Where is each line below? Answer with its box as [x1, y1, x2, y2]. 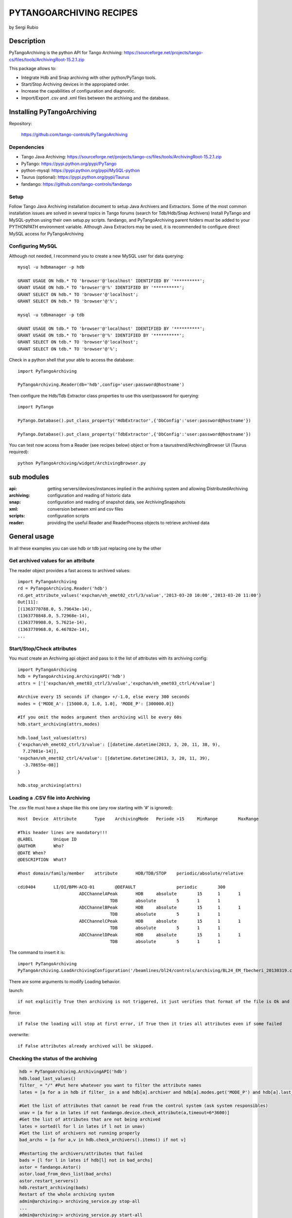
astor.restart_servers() [19, 1178, 79, 1183]
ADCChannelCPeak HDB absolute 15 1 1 [79, 918, 241, 924]
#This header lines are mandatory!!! [18, 830, 108, 835]
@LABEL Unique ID [18, 837, 77, 842]
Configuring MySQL [9, 243, 57, 249]
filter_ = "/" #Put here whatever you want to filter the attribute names [19, 1083, 202, 1088]
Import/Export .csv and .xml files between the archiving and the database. [21, 95, 170, 101]
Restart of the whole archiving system [19, 1192, 114, 1197]
